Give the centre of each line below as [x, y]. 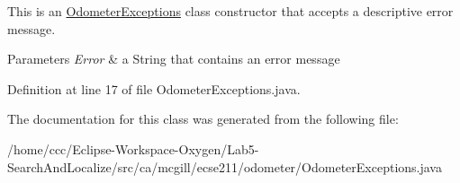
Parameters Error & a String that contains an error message [174, 59]
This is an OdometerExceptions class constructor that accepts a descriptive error [230, 11]
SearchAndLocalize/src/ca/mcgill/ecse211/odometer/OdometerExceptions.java [225, 166]
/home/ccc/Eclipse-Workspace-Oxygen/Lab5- [133, 148]
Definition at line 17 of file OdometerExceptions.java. [154, 88]
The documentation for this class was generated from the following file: [203, 119]
